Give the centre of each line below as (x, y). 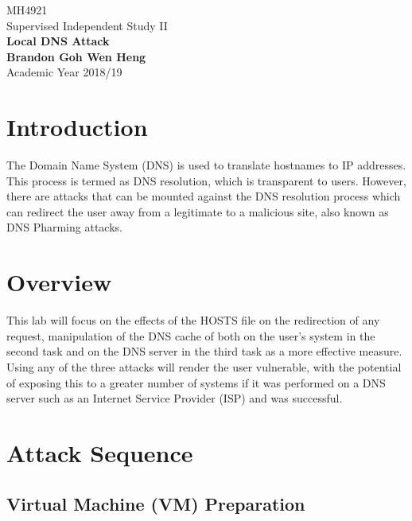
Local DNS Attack (58, 41)
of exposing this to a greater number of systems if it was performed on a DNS (196, 382)
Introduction (77, 127)
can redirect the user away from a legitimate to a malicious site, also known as (198, 211)
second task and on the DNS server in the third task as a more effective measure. (204, 351)
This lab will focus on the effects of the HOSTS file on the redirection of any (193, 320)
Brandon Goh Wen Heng (76, 56)
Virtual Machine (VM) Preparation (156, 503)
